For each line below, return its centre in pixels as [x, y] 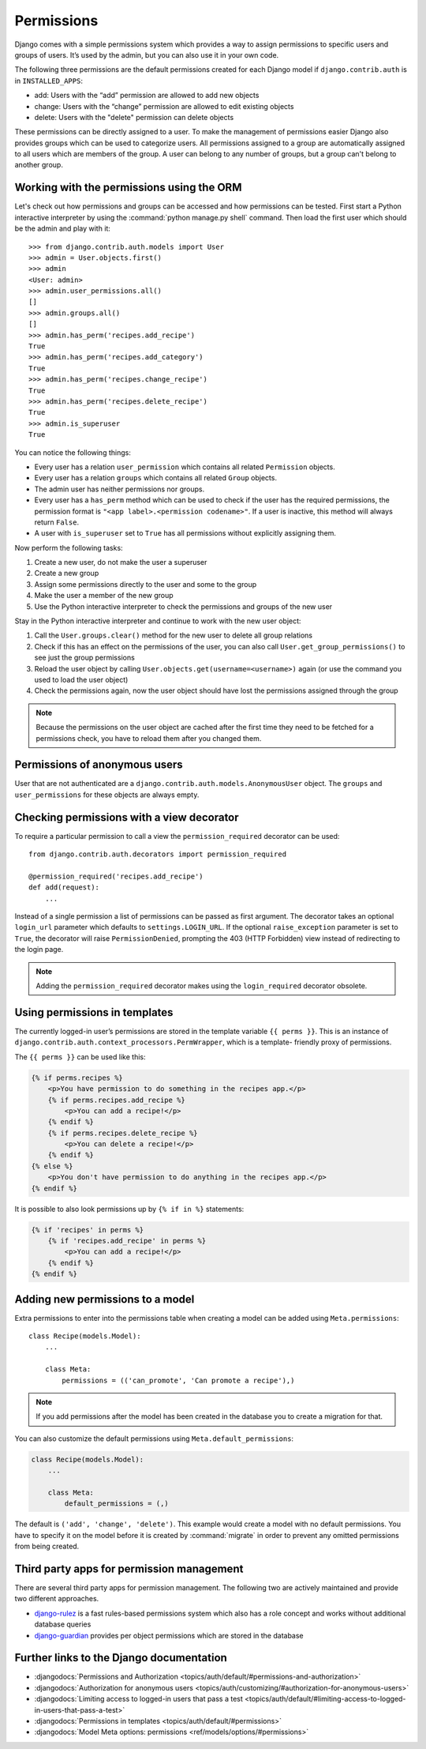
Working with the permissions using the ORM [128, 188]
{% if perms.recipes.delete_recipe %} [123, 1133]
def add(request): [64, 888]
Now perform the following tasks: [69, 547]
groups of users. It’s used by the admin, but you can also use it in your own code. [147, 55]
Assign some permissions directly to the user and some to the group [145, 584]
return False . [56, 522]
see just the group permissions [85, 658]
